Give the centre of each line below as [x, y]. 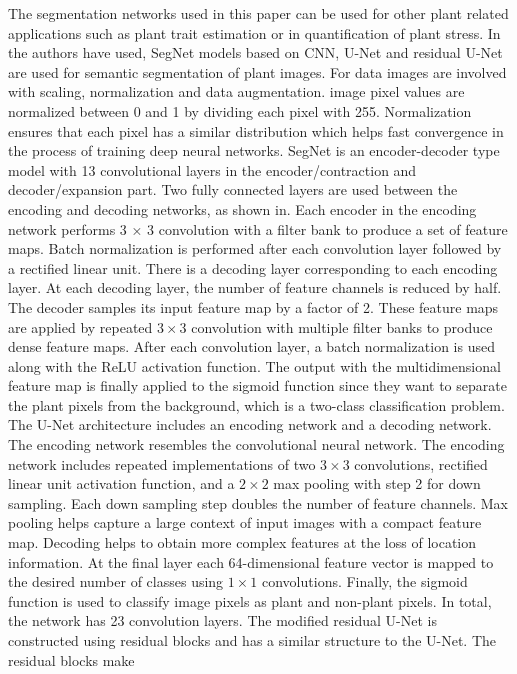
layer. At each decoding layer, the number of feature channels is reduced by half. [255, 287]
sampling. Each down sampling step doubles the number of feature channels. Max [258, 502]
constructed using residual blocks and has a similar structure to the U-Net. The [252, 640]
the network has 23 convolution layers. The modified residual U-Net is [222, 620]
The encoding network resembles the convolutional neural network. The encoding [256, 444]
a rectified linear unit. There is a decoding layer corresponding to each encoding [253, 267]
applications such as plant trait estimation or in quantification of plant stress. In [254, 32]
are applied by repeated [80, 326]
